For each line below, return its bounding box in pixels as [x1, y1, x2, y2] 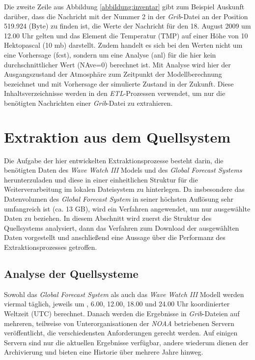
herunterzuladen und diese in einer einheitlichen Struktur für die [4, 174, 198, 184]
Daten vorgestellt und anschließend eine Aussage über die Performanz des [4, 232, 226, 242]
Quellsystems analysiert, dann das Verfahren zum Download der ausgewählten [4, 222, 239, 233]
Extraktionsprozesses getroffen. [4, 242, 97, 252]
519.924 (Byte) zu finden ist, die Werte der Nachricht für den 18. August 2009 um [4, 21, 251, 31]
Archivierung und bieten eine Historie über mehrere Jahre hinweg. [4, 347, 203, 357]
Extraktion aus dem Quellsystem [4, 126, 231, 147]
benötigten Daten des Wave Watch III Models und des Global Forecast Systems [4, 165, 242, 175]
